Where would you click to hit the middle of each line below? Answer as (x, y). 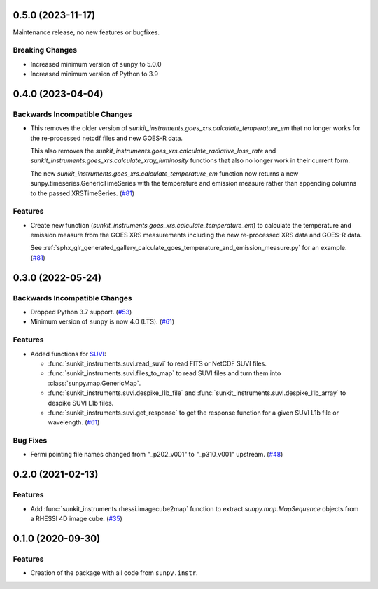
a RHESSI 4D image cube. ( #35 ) (76, 518)
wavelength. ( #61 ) (74, 422)
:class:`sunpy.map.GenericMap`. (94, 383)
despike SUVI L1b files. (81, 403)
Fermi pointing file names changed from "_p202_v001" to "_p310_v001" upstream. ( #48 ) (157, 455)
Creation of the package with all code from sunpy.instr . (114, 573)
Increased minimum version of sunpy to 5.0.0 (96, 64)
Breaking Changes (45, 50)
